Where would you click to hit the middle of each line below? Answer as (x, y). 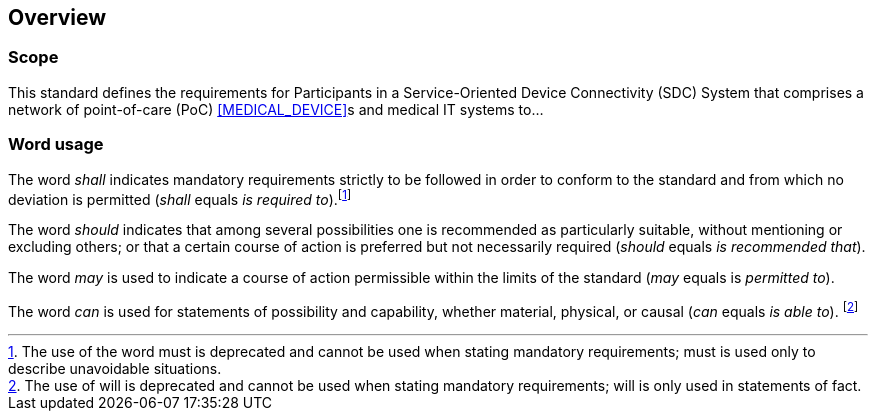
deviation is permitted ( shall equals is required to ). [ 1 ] (180, 197)
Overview (57, 17)
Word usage (56, 144)
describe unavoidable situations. (115, 368)
